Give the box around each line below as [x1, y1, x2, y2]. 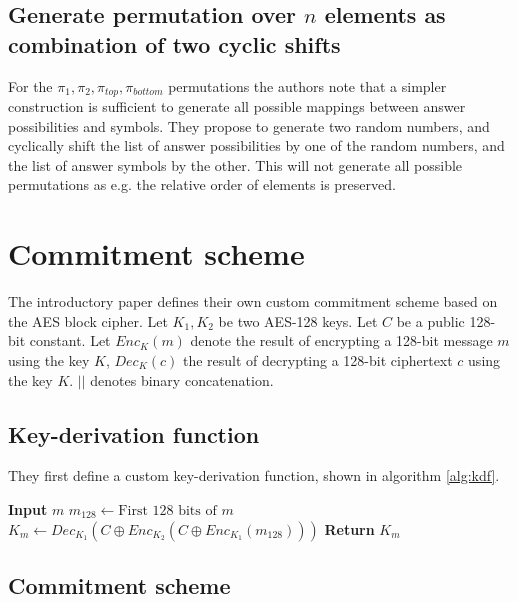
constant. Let [29, 330, 111, 351]
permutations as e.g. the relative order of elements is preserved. [8, 174, 396, 195]
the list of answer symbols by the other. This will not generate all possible [8, 154, 463, 175]
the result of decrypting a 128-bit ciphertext [182, 349, 453, 370]
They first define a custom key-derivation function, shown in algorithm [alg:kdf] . [8, 465, 500, 486]
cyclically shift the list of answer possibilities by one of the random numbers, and [8, 135, 505, 156]
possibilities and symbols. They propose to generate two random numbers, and [8, 115, 490, 136]
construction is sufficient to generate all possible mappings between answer [8, 96, 466, 117]
